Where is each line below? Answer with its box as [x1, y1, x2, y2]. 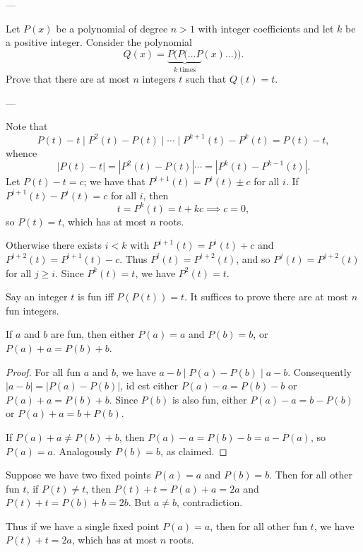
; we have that [83, 174, 145, 189]
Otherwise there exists [6, 237, 102, 252]
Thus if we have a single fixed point [6, 518, 160, 533]
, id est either [120, 378, 179, 393]
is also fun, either [172, 392, 247, 406]
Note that [6, 119, 48, 134]
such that [186, 71, 227, 86]
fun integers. [6, 303, 59, 317]
